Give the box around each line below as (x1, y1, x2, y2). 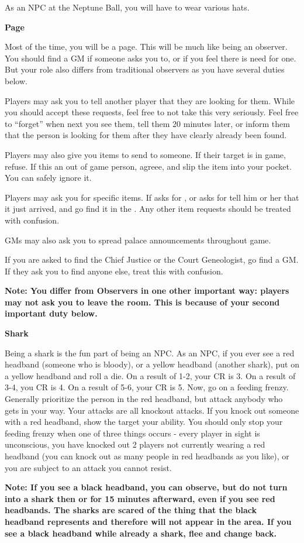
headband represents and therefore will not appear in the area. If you (5, 515, 292, 527)
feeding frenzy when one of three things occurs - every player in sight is (5, 427, 260, 439)
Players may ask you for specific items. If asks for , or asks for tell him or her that (5, 191, 299, 203)
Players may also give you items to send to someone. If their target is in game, (5, 148, 286, 160)
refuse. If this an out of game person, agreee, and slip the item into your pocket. (5, 160, 292, 172)
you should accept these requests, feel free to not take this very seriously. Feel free (5, 106, 299, 118)
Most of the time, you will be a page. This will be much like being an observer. (5, 40, 288, 53)
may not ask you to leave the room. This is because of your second (5, 295, 280, 308)
